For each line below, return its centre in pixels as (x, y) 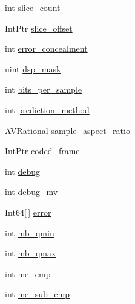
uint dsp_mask (33, 69)
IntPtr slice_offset (39, 28)
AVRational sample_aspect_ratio (67, 130)
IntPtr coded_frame (42, 151)
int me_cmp (28, 273)
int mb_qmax (31, 253)
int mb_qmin (30, 232)
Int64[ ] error (28, 212)
